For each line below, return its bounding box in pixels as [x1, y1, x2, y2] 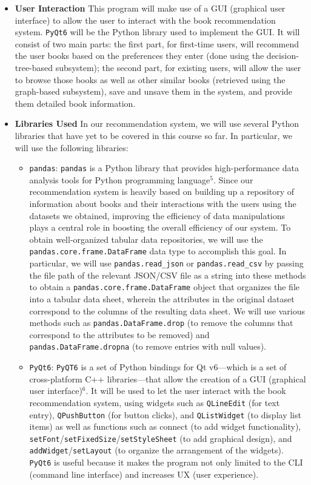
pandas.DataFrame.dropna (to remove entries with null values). [29, 340, 267, 353]
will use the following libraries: [15, 141, 129, 154]
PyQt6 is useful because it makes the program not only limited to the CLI [29, 456, 303, 469]
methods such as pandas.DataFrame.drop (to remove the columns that [29, 316, 293, 329]
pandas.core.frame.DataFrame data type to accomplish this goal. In [29, 245, 287, 257]
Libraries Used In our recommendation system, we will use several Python [15, 117, 299, 130]
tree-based [15, 61, 53, 74]
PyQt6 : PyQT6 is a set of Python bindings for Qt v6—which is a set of [29, 361, 287, 373]
